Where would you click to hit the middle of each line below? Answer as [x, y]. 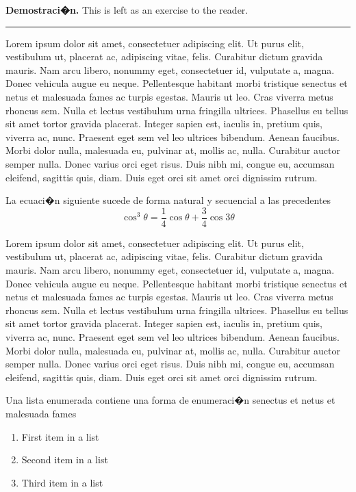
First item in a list [60, 436]
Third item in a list [62, 482]
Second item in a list [65, 459]
